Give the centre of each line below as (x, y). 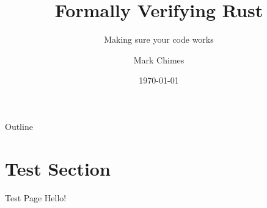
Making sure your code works (159, 39)
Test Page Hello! (36, 197)
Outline (19, 126)
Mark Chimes (159, 59)
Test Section (58, 168)
